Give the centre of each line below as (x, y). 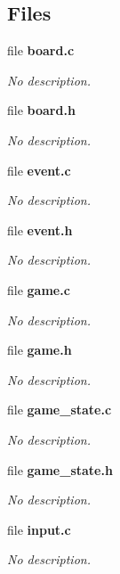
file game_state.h (60, 469)
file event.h (40, 230)
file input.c (39, 529)
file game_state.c (60, 410)
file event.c (39, 170)
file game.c (39, 289)
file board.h (41, 110)
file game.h (40, 350)
